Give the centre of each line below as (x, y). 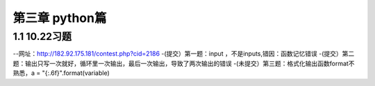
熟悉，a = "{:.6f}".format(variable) (61, 73)
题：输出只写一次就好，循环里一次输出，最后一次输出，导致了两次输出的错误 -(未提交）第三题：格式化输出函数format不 (184, 63)
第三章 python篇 (60, 18)
